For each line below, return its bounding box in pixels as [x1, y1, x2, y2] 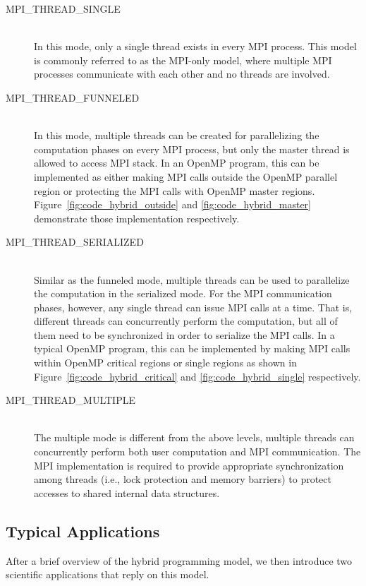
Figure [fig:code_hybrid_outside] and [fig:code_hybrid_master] [34, 197, 312, 212]
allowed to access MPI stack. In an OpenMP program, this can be [34, 155, 319, 170]
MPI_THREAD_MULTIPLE [6, 393, 135, 407]
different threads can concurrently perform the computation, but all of [34, 313, 338, 328]
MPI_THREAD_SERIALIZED [6, 234, 144, 249]
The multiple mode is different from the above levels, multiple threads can [34, 430, 355, 445]
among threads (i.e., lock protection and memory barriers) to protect [34, 472, 331, 486]
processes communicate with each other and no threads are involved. [34, 66, 330, 81]
